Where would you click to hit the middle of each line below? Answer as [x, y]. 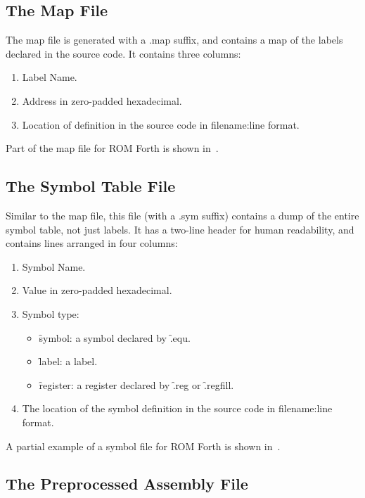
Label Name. [50, 77]
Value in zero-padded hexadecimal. [97, 290]
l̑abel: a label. [68, 361]
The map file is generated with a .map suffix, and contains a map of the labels [174, 40]
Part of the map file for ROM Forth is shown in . [112, 148]
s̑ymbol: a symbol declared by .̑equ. [115, 337]
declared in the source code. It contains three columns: [123, 53]
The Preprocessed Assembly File [127, 484]
